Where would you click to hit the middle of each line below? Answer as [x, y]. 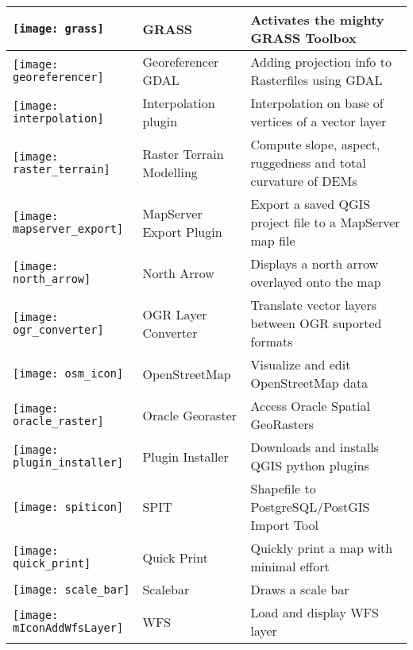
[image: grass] [58, 29]
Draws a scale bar [300, 589]
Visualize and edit [301, 364]
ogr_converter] [58, 329]
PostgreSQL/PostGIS [310, 507]
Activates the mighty [317, 19]
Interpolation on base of [317, 103]
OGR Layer [175, 314]
